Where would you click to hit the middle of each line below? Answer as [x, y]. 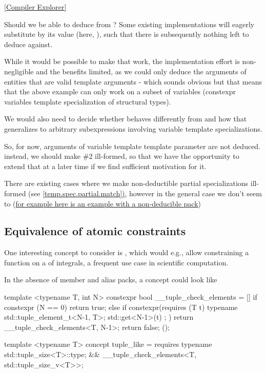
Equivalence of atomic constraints [95, 231]
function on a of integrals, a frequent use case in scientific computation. [116, 262]
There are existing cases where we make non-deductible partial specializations [126, 183]
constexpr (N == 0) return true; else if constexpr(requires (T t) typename [121, 307]
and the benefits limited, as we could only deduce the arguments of [141, 71]
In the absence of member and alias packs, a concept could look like [111, 279]
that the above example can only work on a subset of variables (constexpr [120, 91]
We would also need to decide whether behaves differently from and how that [126, 119]
